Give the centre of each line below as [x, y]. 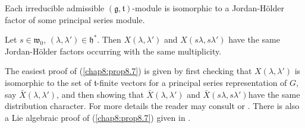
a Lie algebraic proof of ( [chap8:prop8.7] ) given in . [98, 117]
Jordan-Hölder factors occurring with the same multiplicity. [113, 51]
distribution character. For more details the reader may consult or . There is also [152, 106]
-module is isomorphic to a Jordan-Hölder [208, 8]
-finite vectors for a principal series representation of [192, 82]
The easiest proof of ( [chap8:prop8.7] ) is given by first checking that [128, 71]
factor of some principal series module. [75, 19]
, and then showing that [100, 94]
